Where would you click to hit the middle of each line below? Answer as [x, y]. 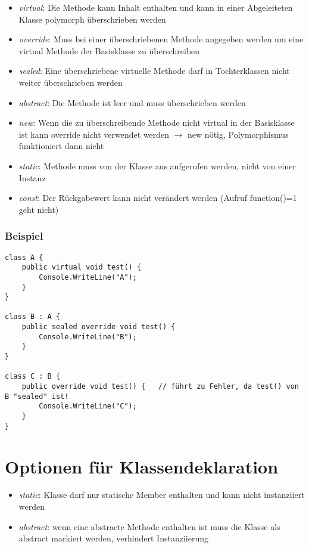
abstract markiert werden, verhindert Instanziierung [113, 538]
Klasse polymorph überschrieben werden [92, 19]
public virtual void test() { [82, 267]
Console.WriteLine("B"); [88, 337]
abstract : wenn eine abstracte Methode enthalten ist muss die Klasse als [149, 526]
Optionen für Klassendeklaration [142, 466]
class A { [24, 257]
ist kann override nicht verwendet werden [94, 134]
